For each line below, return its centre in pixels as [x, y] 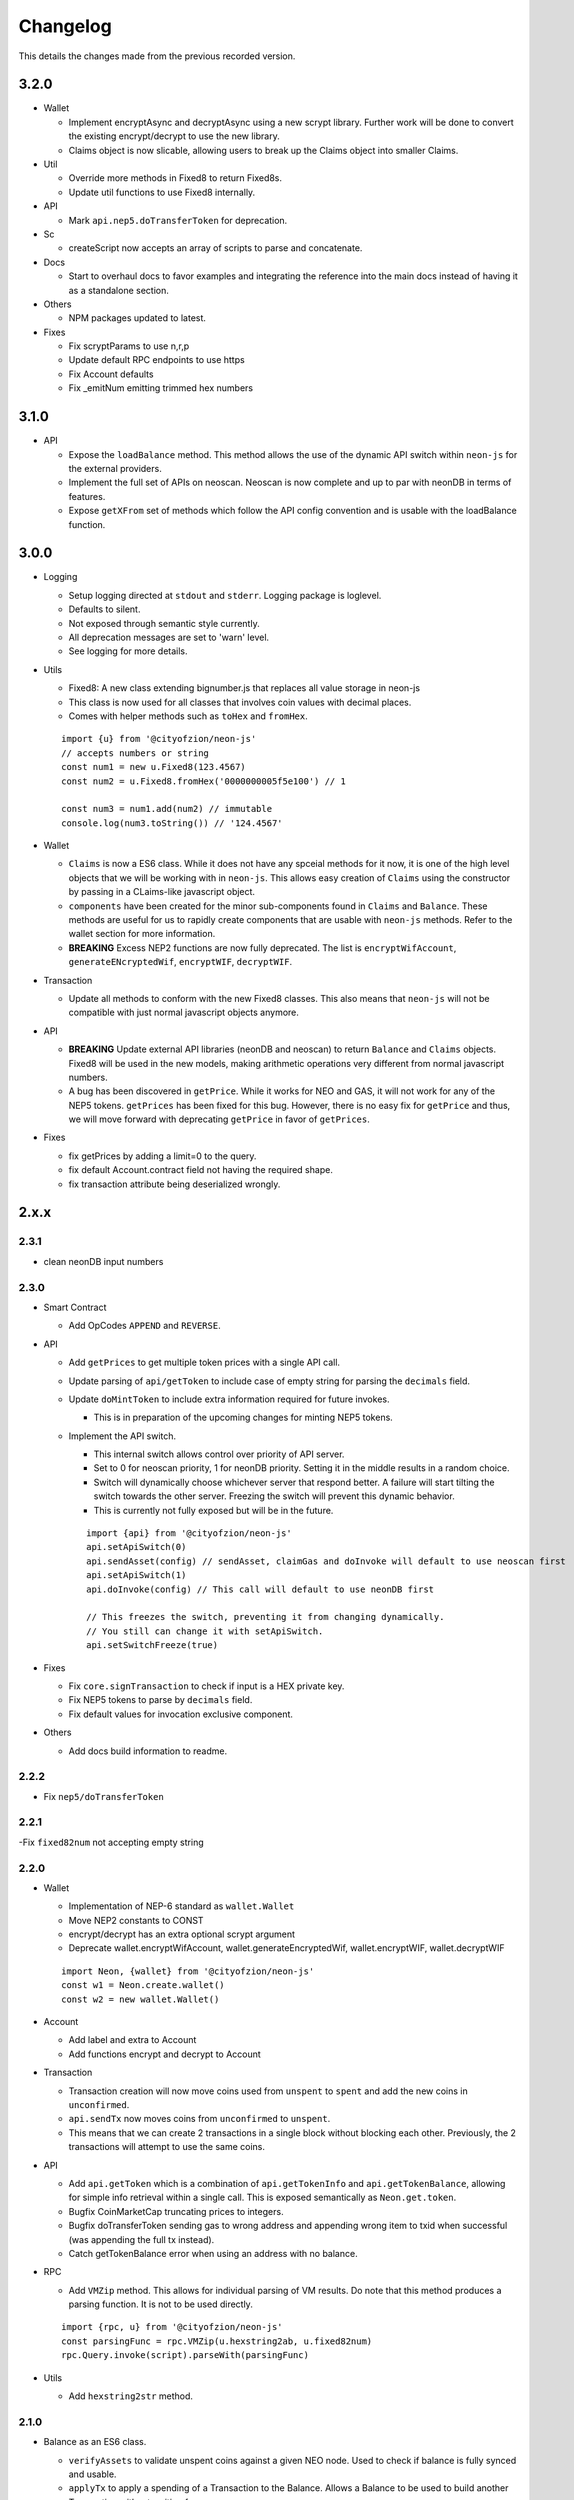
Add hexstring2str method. [131, 2396]
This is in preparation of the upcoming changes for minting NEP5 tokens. [243, 1417]
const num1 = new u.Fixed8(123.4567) [154, 767]
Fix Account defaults [111, 374]
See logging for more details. [128, 651]
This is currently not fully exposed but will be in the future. [213, 1510]
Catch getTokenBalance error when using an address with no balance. [213, 2253]
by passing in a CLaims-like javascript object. [161, 892]
